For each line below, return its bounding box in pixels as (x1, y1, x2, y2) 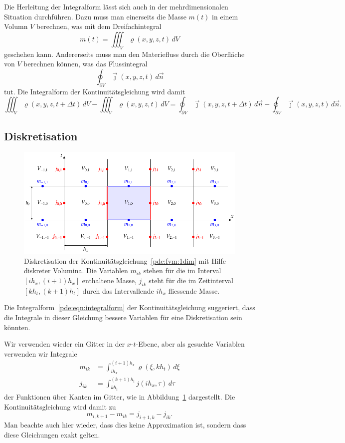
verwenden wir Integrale (4, 348, 77, 359)
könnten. (4, 322, 30, 332)
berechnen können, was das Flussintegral (23, 58, 148, 69)
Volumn (4, 21, 28, 31)
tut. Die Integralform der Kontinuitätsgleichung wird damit (4, 86, 185, 96)
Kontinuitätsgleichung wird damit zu (4, 401, 116, 412)
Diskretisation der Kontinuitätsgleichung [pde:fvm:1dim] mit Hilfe (24, 255, 226, 266)
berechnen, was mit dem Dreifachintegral (36, 21, 162, 31)
